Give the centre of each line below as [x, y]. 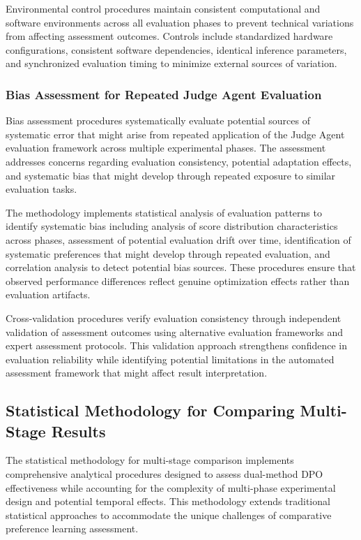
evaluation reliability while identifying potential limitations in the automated [170, 359]
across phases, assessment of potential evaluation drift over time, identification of [178, 239]
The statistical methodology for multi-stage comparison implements [150, 460]
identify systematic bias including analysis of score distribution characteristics [172, 226]
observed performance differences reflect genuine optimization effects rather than [178, 280]
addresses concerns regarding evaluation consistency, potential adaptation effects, [179, 161]
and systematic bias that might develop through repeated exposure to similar [171, 175]
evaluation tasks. [41, 189]
